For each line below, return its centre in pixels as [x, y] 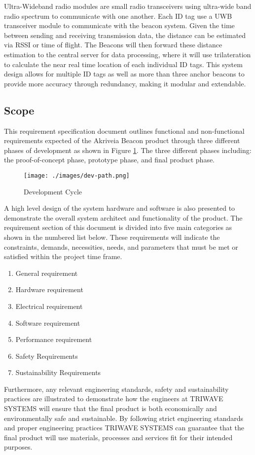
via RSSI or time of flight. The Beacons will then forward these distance [113, 45]
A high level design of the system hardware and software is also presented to [120, 208]
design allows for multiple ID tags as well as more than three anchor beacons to [124, 74]
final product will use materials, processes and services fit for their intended [118, 437]
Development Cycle [53, 191]
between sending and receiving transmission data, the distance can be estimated [125, 35]
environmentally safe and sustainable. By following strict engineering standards [124, 418]
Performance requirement [54, 339]
